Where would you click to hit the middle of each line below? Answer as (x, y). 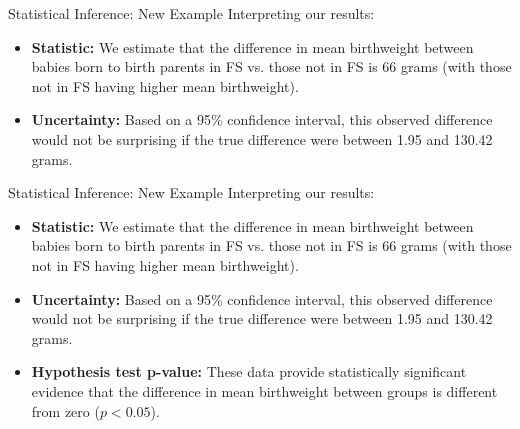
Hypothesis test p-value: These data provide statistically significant (249, 371)
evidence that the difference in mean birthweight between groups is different (264, 390)
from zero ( (65, 410)
